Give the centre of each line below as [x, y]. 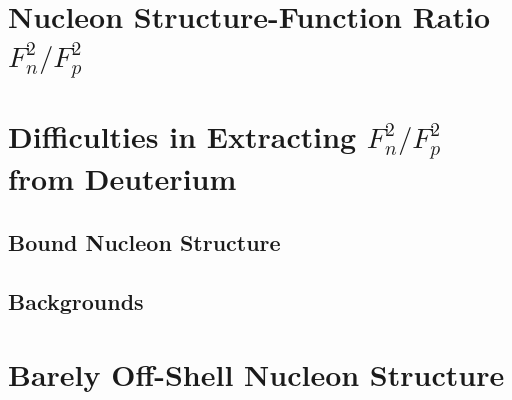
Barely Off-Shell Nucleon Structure [256, 374]
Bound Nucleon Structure [144, 241]
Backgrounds [76, 300]
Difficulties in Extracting [182, 136]
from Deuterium [122, 178]
